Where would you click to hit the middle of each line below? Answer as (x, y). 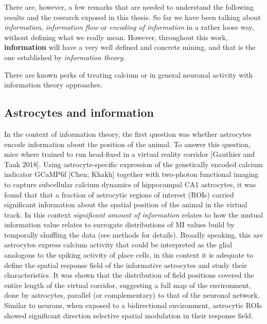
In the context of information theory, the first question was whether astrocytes (128, 133)
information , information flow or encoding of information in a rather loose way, (129, 27)
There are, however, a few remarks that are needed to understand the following (129, 7)
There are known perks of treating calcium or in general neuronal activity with (129, 74)
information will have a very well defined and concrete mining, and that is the (130, 47)
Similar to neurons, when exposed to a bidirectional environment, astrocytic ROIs (133, 305)
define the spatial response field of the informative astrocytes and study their (126, 265)
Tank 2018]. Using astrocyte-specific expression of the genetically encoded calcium (133, 164)
